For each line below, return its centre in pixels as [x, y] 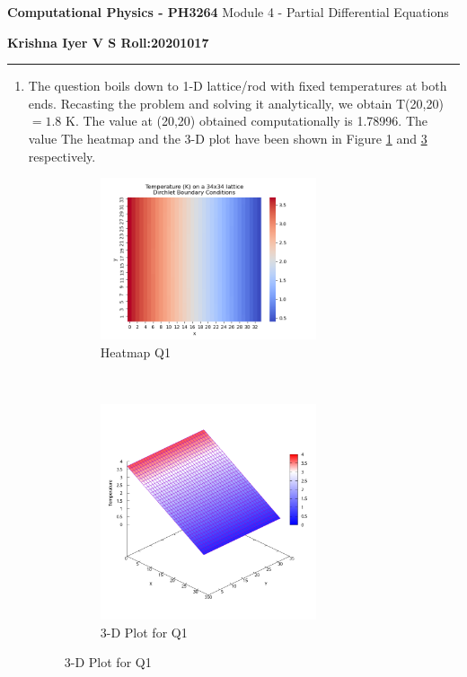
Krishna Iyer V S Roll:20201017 [108, 42]
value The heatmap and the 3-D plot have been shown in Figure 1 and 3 [228, 138]
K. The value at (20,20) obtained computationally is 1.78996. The [247, 121]
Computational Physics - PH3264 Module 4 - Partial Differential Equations [228, 12]
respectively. [62, 156]
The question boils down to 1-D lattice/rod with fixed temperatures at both [238, 86]
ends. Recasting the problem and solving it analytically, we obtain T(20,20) [236, 103]
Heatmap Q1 [135, 352]
